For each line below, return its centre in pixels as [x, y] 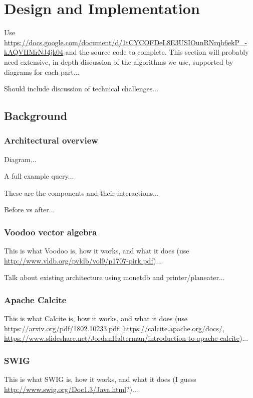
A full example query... [39, 176]
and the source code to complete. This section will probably [157, 52]
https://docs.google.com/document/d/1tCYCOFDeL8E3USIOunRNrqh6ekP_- [126, 42]
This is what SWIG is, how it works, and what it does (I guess [100, 379]
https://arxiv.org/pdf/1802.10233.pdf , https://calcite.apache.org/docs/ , [114, 328]
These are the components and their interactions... [81, 192]
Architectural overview [51, 140]
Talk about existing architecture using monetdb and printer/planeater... [114, 277]
